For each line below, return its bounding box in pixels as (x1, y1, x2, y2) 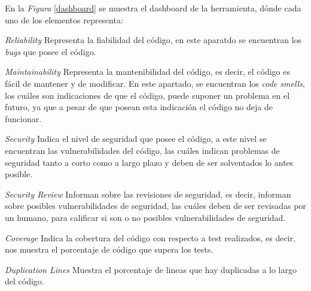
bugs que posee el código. (5, 45, 96, 57)
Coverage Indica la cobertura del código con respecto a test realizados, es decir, (5, 231, 295, 244)
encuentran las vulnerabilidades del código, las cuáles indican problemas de (5, 144, 280, 156)
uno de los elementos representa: (5, 13, 123, 26)
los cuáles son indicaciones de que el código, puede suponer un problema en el (5, 89, 290, 101)
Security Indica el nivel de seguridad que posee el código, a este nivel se (5, 132, 267, 145)
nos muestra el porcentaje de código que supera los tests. (5, 243, 214, 256)
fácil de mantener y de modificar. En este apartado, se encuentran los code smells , (5, 77, 305, 89)
